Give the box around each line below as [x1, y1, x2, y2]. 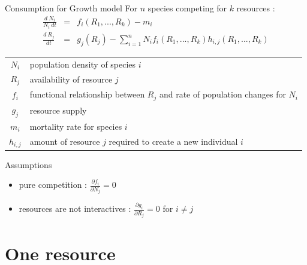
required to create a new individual [109, 135, 238, 148]
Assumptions [5, 158, 52, 170]
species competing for [148, 2, 227, 14]
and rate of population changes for [159, 88, 286, 100]
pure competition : [19, 178, 88, 191]
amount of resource [29, 135, 100, 148]
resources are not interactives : [19, 202, 131, 215]
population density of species [29, 57, 136, 70]
